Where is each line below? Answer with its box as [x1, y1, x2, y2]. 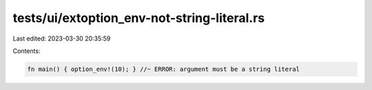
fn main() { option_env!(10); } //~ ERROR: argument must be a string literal [27, 65, 300, 73]
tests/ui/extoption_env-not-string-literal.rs [12, 10, 265, 25]
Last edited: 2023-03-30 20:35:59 [12, 34, 111, 43]
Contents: [12, 47, 41, 55]
